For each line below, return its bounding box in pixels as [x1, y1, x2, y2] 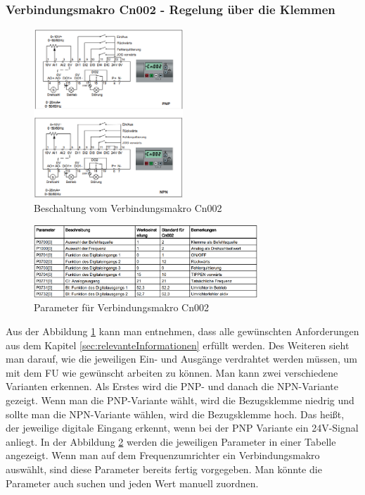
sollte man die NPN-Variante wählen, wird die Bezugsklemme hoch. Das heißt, [6, 406, 345, 421]
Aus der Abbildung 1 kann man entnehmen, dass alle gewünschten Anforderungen [6, 323, 359, 338]
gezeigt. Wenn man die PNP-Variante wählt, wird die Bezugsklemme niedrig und [6, 392, 354, 407]
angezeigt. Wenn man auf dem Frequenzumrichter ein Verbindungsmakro [6, 448, 320, 463]
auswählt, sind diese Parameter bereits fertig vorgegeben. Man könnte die [6, 461, 322, 476]
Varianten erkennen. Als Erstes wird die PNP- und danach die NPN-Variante [6, 379, 338, 394]
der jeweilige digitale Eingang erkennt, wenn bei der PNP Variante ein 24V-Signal [6, 420, 359, 435]
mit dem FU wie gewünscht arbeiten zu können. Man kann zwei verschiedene [6, 365, 338, 380]
